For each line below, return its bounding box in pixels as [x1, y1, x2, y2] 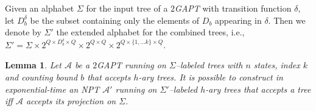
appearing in [215, 13, 262, 26]
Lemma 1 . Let [5, 59, 61, 71]
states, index [253, 59, 300, 71]
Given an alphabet [5, 2, 74, 14]
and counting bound [5, 71, 78, 84]
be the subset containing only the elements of [30, 13, 200, 26]
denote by [5, 26, 41, 38]
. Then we [268, 13, 306, 26]
